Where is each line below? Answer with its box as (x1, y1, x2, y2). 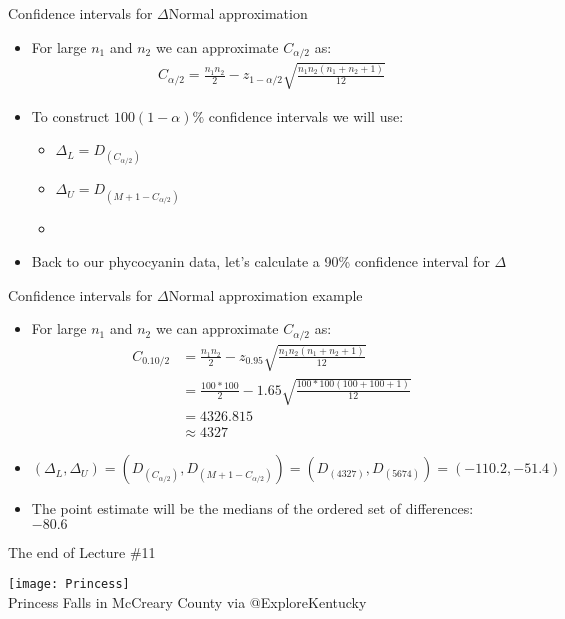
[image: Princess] (8, 577, 130, 592)
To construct (31, 105, 110, 126)
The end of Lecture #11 (8, 541, 156, 562)
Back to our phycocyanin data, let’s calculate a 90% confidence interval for (31, 251, 490, 272)
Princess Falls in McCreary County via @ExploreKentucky (8, 591, 367, 612)
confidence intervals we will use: (208, 105, 404, 126)
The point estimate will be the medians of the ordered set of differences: (31, 498, 474, 519)
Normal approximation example (168, 284, 363, 305)
